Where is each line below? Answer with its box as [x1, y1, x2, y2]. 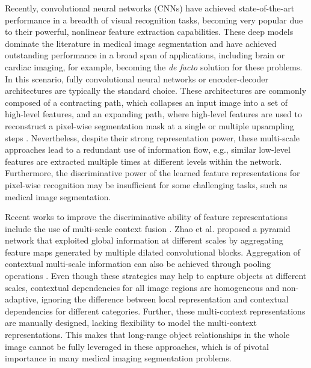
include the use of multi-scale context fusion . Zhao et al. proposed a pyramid [5, 222, 291, 235]
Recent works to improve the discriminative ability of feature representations [5, 210, 288, 223]
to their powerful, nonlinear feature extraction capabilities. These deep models [5, 25, 294, 38]
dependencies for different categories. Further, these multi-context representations [5, 304, 306, 317]
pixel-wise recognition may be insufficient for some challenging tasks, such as [5, 178, 288, 191]
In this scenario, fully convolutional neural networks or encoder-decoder [5, 72, 269, 85]
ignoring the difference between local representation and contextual [41, 293, 289, 305]
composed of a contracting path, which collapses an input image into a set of [5, 96, 288, 108]
